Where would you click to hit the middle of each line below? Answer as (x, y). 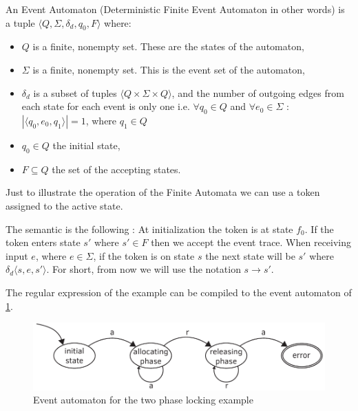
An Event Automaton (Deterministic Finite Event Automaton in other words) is (175, 9)
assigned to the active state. (64, 205)
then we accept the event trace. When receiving (251, 242)
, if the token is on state (144, 255)
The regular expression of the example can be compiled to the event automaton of (179, 292)
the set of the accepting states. (116, 169)
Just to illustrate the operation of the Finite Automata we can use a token (163, 192)
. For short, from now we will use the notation (144, 269)
